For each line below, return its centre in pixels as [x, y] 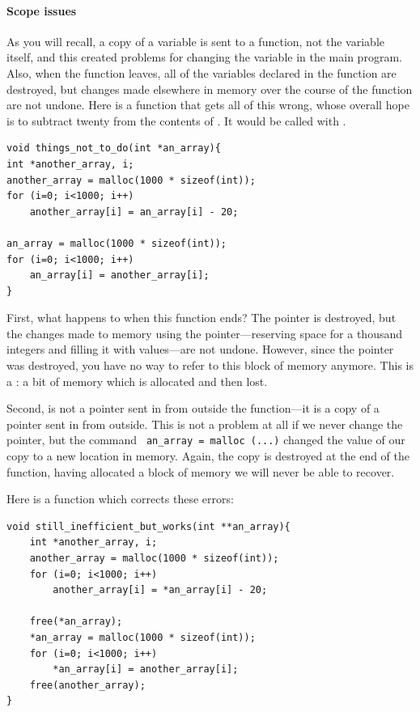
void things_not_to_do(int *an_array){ [114, 148]
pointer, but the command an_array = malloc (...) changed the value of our [206, 440]
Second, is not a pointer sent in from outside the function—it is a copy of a [193, 408]
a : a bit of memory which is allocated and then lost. [137, 381]
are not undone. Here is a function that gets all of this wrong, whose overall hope [208, 105]
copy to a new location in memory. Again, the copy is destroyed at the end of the [208, 456]
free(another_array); [87, 685]
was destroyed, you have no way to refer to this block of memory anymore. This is [210, 365]
